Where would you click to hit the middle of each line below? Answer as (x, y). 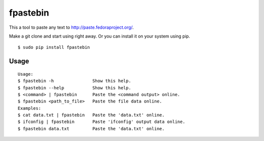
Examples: (29, 108)
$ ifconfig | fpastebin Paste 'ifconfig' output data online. (101, 122)
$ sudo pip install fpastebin (54, 47)
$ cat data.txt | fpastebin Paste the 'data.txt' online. (91, 115)
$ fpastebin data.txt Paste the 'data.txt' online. (91, 129)
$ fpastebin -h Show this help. (75, 81)
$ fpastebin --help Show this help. (75, 88)
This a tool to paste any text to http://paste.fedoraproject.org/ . (71, 27)
